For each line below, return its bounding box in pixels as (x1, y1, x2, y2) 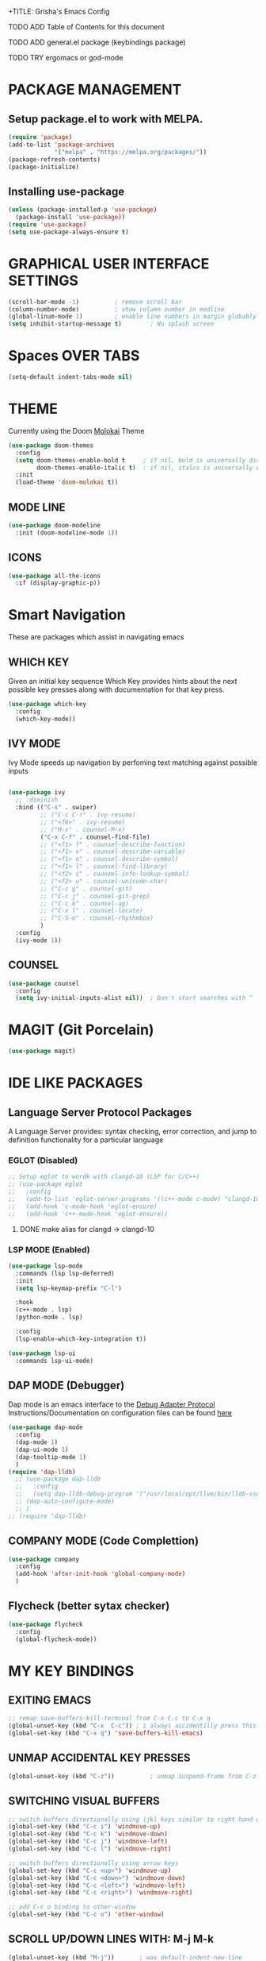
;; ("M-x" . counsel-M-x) (40, 825, 126, 833)
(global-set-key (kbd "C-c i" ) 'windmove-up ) (8, 1823, 161, 1831)
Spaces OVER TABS (8, 347, 140, 365)
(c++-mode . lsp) (15, 1306, 73, 1314)
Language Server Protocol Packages (8, 1106, 192, 1119)
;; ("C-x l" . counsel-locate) (40, 907, 144, 915)
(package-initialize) (8, 163, 80, 171)
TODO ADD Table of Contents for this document (8, 22, 165, 31)
